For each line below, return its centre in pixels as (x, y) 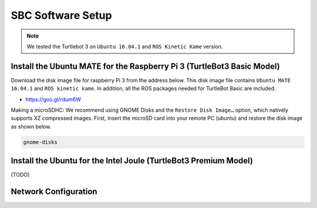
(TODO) (20, 175)
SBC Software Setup (61, 15)
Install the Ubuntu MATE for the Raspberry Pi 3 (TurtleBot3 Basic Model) (145, 66)
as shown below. (31, 126)
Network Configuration (54, 192)
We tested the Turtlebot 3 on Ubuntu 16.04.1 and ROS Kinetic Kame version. (125, 46)
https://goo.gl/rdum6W (53, 99)
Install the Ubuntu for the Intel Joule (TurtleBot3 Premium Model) (132, 161)
